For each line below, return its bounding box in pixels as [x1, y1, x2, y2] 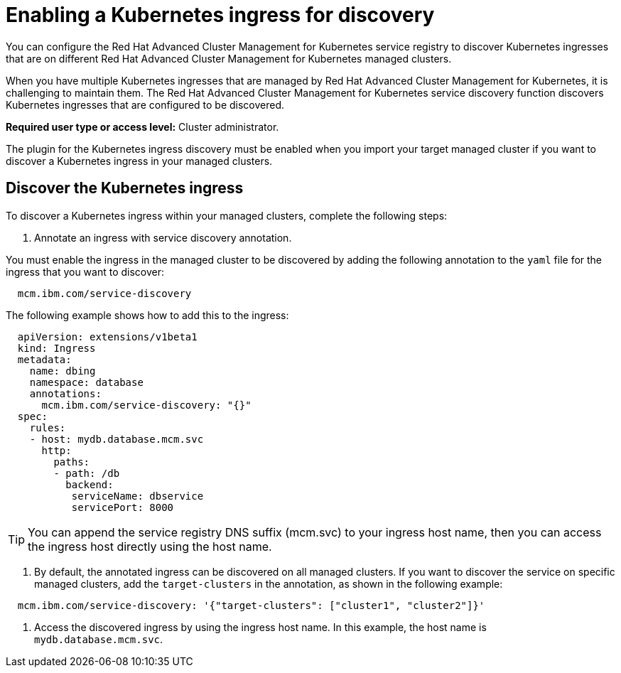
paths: [53, 456, 90, 468]
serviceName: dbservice [71, 490, 204, 502]
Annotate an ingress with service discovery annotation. [34, 231, 292, 244]
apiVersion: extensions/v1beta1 [17, 330, 198, 343]
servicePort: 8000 [71, 501, 174, 513]
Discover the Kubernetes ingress [6, 179, 244, 198]
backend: [65, 478, 114, 490]
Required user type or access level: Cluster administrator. [6, 120, 279, 133]
